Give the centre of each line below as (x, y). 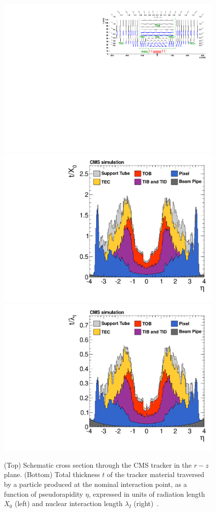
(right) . (146, 503)
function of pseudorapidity (44, 494)
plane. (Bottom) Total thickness (52, 474)
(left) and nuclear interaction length (68, 503)
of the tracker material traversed (156, 474)
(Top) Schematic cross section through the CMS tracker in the (98, 464)
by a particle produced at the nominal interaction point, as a (95, 484)
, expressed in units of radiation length (147, 494)
